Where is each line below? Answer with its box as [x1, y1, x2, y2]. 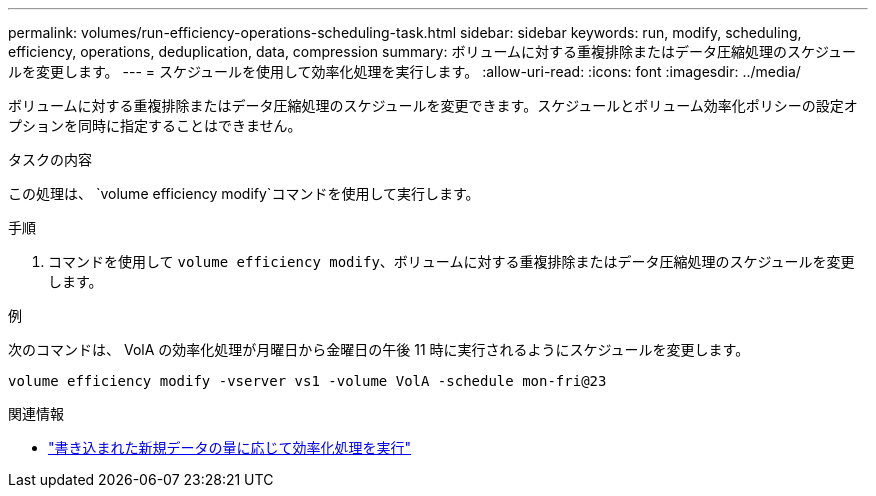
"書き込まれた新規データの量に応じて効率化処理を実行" [48, 439, 412, 456]
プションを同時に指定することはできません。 [8, 117, 302, 134]
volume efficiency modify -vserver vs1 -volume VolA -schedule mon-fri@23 [8, 373, 607, 389]
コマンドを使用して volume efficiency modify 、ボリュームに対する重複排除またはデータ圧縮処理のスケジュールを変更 [48, 253, 855, 270]
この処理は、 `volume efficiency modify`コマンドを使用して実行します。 [8, 185, 480, 202]
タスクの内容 [8, 151, 92, 168]
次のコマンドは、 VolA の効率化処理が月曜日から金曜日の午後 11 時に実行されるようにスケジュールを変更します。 [8, 341, 750, 358]
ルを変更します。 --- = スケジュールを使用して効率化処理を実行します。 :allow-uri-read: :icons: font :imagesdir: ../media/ [8, 63, 801, 80]
